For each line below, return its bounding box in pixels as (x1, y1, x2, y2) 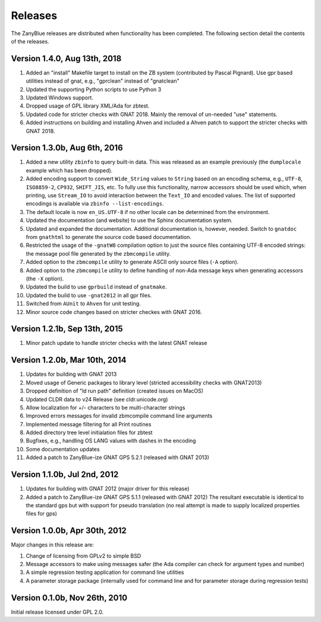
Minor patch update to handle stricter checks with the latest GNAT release (26, 340, 207, 347)
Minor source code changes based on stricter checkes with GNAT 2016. (26, 308, 202, 315)
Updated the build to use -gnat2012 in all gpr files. (26, 291, 152, 299)
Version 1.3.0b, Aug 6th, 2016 (11, 143, 123, 153)
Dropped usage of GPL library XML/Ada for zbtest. (26, 102, 150, 109)
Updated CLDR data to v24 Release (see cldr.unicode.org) (26, 395, 168, 403)
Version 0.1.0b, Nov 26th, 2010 (11, 592, 128, 603)
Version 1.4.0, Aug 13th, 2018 (11, 54, 122, 64)
